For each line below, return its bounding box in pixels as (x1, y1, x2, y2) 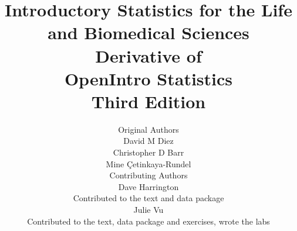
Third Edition (91, 89, 206, 113)
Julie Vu (133, 204, 164, 216)
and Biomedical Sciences (48, 20, 249, 44)
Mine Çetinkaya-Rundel (106, 157, 191, 170)
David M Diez (123, 135, 174, 147)
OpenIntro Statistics (64, 66, 233, 90)
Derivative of (95, 43, 202, 67)
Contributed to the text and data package (73, 192, 224, 204)
